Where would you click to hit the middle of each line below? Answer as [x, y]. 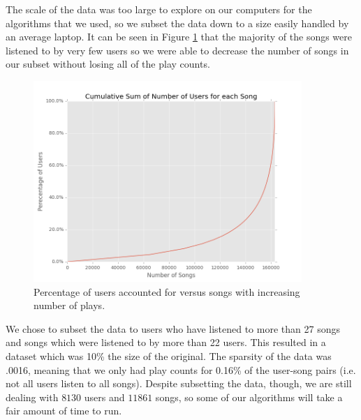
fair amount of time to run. [64, 411]
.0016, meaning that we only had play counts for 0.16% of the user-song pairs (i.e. [181, 369]
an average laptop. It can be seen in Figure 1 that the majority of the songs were [179, 37]
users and [104, 397]
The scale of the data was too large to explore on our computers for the [159, 9]
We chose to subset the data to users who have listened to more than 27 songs [173, 328]
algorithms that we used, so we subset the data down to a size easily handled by [177, 23]
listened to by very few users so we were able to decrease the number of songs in [177, 50]
